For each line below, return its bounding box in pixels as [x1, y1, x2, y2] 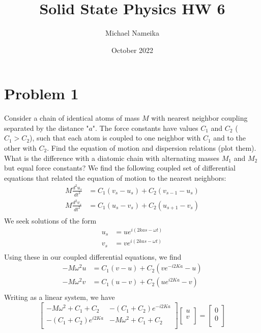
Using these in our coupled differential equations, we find [4, 251, 182, 262]
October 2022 [111, 44, 154, 55]
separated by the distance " [4, 122, 89, 133]
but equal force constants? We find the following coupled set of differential [4, 162, 236, 173]
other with [4, 143, 37, 153]
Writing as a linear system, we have [4, 292, 115, 302]
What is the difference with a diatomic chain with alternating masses [4, 152, 220, 163]
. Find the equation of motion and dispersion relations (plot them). [47, 143, 256, 153]
